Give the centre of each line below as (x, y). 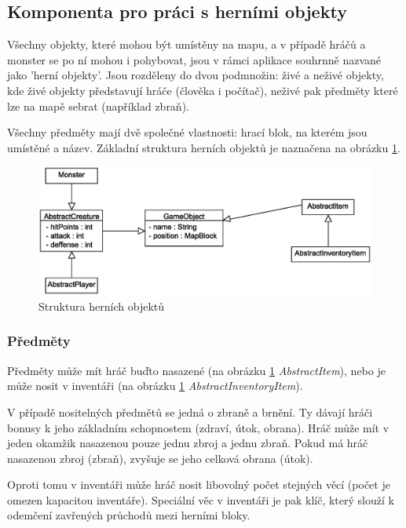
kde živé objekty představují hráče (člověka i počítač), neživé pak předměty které (203, 90)
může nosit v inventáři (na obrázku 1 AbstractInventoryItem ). (155, 386)
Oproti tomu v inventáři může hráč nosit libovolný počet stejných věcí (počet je (199, 484)
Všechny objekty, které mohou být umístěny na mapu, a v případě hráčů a (187, 44)
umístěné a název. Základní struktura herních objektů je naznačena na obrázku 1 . (204, 147)
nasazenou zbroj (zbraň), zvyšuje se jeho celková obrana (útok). (160, 458)
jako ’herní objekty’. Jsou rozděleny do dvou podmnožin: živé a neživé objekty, (196, 75)
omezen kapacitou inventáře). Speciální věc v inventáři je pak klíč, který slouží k (201, 499)
